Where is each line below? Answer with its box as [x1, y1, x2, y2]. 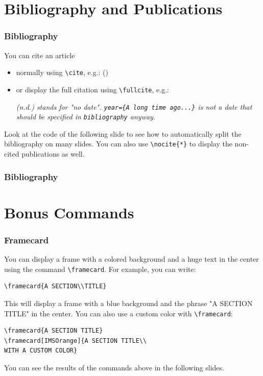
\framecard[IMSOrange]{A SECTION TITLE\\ [4, 337, 147, 344]
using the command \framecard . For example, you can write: [4, 263, 196, 274]
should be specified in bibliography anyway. [16, 111, 156, 122]
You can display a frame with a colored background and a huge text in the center [4, 254, 259, 264]
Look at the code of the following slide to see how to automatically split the [4, 128, 242, 139]
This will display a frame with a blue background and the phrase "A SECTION [4, 297, 253, 308]
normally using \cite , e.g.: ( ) [16, 67, 109, 78]
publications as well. [21, 148, 85, 159]
